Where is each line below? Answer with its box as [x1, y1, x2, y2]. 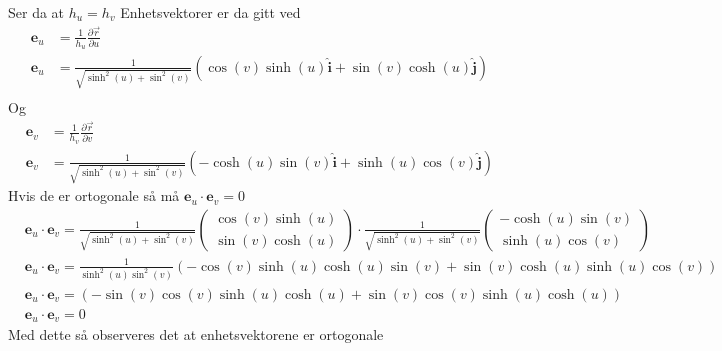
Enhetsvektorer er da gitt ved [120, 2, 301, 22]
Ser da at [8, 2, 65, 22]
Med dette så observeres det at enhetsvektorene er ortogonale [8, 324, 384, 344]
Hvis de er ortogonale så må [8, 185, 180, 206]
